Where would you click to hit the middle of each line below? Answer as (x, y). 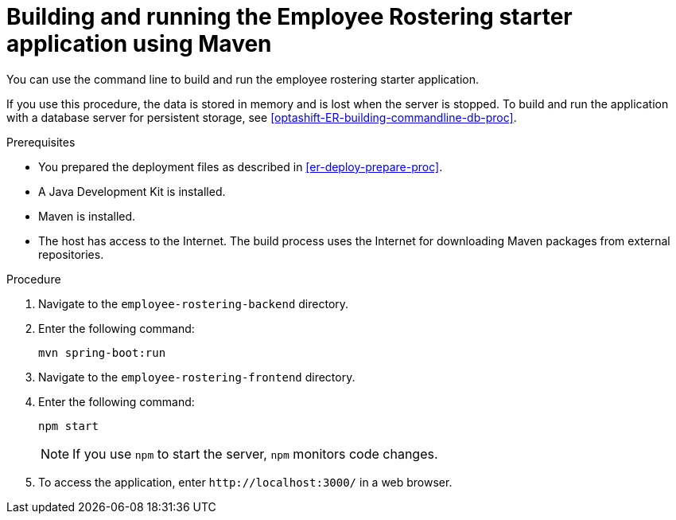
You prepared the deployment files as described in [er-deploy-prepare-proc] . (241, 166)
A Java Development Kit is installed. (132, 191)
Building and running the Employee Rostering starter (289, 17)
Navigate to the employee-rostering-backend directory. (194, 303)
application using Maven (139, 44)
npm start (68, 426)
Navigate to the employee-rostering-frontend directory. (197, 377)
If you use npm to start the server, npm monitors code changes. (255, 454)
